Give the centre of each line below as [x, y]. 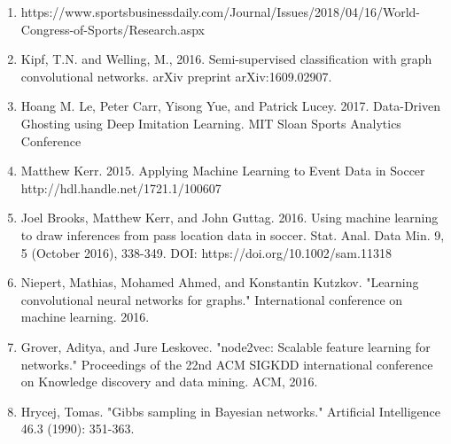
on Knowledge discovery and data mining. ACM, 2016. [169, 382]
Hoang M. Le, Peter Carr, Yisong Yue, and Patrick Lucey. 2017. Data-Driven [230, 106]
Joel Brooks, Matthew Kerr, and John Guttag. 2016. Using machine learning [229, 218]
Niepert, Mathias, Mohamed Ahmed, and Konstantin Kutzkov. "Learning [220, 282]
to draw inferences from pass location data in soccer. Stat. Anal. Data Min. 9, [233, 234]
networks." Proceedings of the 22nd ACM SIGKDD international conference [227, 364]
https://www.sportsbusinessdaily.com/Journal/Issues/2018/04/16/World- [221, 12]
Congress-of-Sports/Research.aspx [113, 29]
